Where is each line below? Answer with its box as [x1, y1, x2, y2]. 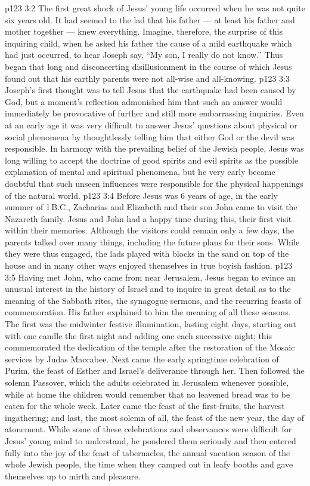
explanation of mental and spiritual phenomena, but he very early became [5, 165, 275, 178]
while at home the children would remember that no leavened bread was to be [5, 387, 290, 400]
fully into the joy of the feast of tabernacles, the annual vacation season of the [5, 446, 290, 459]
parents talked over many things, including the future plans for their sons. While [5, 235, 300, 248]
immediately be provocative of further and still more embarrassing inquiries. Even [5, 107, 304, 119]
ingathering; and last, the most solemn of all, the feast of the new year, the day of [5, 411, 305, 423]
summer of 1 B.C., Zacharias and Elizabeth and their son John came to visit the [5, 201, 297, 213]
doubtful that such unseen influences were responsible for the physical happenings [5, 177, 303, 189]
